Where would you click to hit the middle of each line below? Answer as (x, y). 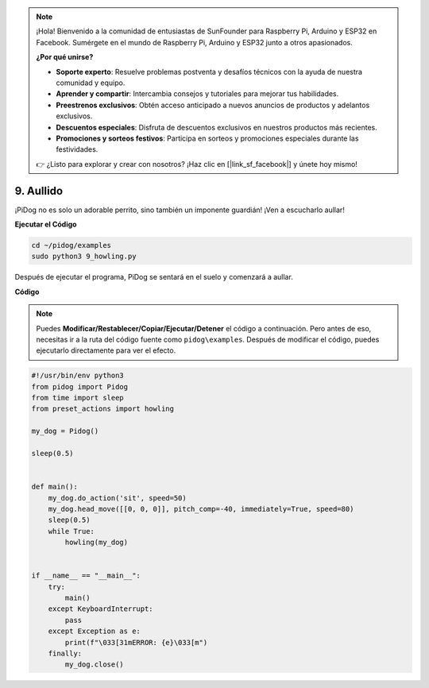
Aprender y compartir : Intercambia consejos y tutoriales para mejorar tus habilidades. (197, 94)
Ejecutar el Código (46, 224)
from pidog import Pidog (80, 387)
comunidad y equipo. (91, 83)
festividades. (77, 149)
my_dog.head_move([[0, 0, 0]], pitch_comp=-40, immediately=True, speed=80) (201, 509)
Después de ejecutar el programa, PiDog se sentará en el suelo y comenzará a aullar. (154, 277)
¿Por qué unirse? (65, 57)
